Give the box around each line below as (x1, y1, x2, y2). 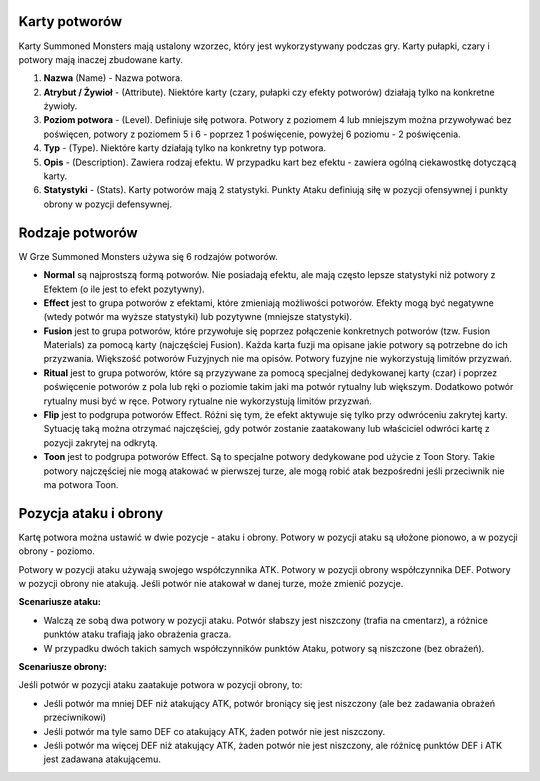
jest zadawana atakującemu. (43, 753, 162, 765)
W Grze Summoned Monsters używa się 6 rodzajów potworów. (18, 250, 279, 262)
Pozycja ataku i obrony (18, 505, 164, 522)
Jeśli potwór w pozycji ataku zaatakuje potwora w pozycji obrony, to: (18, 679, 303, 691)
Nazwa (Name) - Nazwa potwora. (43, 72, 184, 84)
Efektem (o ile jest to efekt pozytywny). (43, 283, 205, 295)
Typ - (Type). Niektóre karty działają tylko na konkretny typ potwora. (43, 142, 327, 154)
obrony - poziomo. (18, 545, 95, 557)
